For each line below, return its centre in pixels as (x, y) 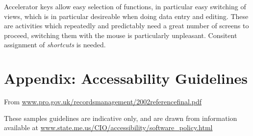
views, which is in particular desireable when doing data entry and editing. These (126, 16)
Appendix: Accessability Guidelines (126, 78)
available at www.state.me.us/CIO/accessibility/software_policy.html (108, 127)
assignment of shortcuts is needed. (55, 45)
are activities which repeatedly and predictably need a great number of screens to (126, 26)
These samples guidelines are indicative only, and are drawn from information (121, 118)
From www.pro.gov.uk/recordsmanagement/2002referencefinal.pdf (103, 102)
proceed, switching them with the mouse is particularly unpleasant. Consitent (121, 35)
